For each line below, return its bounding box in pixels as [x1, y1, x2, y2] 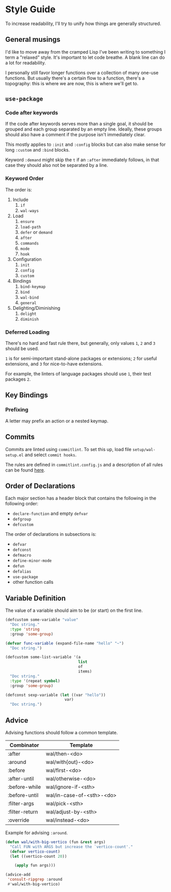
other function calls [12, 579, 53, 585]
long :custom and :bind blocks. [5, 147, 70, 153]
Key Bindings [5, 391, 48, 400]
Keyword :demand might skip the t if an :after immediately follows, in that [5, 157, 159, 163]
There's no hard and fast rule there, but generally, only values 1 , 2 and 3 [5, 340, 156, 346]
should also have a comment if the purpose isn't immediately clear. [5, 132, 146, 138]
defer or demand [20, 229, 52, 235]
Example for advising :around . [5, 829, 68, 835]
